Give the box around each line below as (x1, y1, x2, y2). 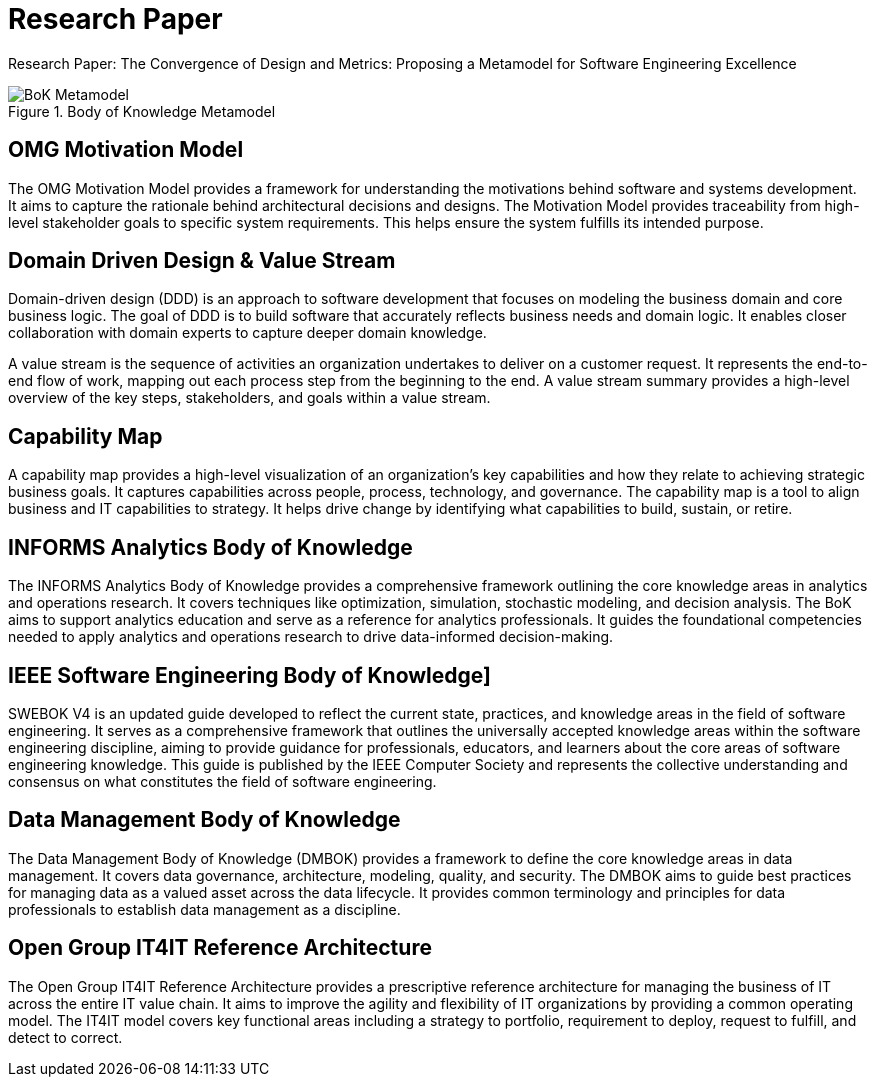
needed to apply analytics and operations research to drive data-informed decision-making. (8, 628, 614, 646)
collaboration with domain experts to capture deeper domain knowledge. (8, 324, 487, 342)
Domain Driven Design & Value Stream (8, 248, 396, 274)
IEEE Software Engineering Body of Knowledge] (8, 662, 491, 688)
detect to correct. (8, 1028, 123, 1046)
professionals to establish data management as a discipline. (8, 900, 401, 918)
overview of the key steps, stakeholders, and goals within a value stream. (8, 389, 491, 407)
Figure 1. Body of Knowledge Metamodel (8, 102, 276, 120)
